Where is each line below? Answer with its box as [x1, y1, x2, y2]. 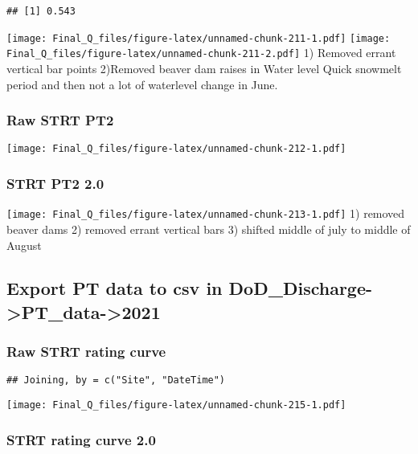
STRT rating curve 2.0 [6, 429, 156, 449]
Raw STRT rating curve [6, 342, 166, 362]
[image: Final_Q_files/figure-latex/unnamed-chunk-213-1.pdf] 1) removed [6, 205, 405, 222]
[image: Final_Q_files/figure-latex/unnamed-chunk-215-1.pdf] [6, 399, 346, 411]
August [6, 236, 42, 253]
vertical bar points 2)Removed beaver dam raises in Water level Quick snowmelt [6, 59, 402, 76]
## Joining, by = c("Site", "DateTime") [6, 374, 226, 387]
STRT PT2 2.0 [6, 173, 104, 193]
